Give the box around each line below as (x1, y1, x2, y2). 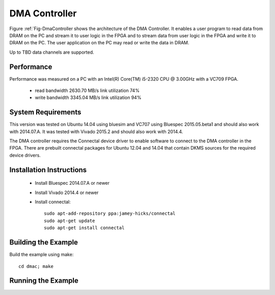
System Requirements (9, 108, 81, 117)
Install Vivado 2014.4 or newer (35, 189, 99, 195)
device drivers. (9, 152, 41, 158)
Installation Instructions (9, 165, 87, 174)
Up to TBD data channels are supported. (9, 49, 94, 55)
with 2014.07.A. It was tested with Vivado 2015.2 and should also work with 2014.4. (9, 128, 183, 135)
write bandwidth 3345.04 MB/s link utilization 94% (35, 94, 142, 101)
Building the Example (9, 238, 78, 247)
